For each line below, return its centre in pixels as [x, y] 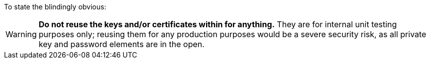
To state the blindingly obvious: [55, 7]
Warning [21, 34]
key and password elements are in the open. [121, 44]
